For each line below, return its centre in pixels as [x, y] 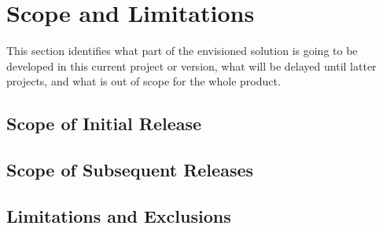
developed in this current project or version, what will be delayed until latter [191, 65]
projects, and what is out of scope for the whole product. [144, 81]
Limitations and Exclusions [119, 215]
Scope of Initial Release [104, 124]
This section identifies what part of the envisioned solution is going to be [182, 51]
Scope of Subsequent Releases [130, 170]
